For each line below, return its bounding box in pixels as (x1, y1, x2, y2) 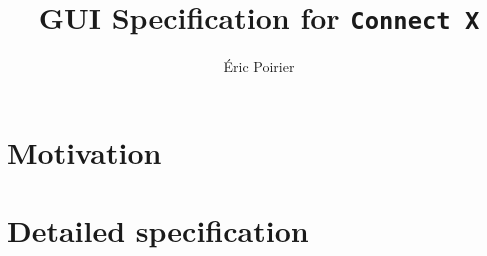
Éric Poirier (223, 56, 295, 77)
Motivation (7, 131, 162, 172)
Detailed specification (7, 210, 309, 251)
